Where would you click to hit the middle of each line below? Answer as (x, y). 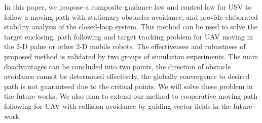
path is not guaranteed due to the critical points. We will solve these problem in (128, 86)
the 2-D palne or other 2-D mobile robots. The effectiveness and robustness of (125, 46)
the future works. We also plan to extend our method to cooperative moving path (131, 96)
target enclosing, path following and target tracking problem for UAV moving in (129, 36)
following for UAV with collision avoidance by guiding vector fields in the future (128, 106)
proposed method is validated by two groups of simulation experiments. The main (131, 56)
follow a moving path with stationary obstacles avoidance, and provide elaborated (131, 16)
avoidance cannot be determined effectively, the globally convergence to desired (127, 76)
